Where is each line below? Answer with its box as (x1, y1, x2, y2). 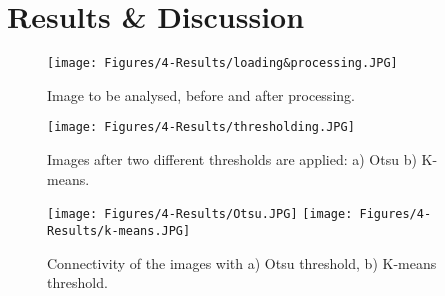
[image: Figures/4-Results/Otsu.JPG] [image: (47, 207, 353, 222)
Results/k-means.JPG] (47, 223, 191, 238)
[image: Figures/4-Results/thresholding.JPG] (47, 120, 355, 135)
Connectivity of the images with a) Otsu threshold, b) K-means (47, 252, 437, 273)
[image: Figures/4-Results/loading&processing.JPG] (47, 56, 398, 71)
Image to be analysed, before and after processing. (47, 84, 355, 105)
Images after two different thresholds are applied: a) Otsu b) (47, 149, 417, 170)
